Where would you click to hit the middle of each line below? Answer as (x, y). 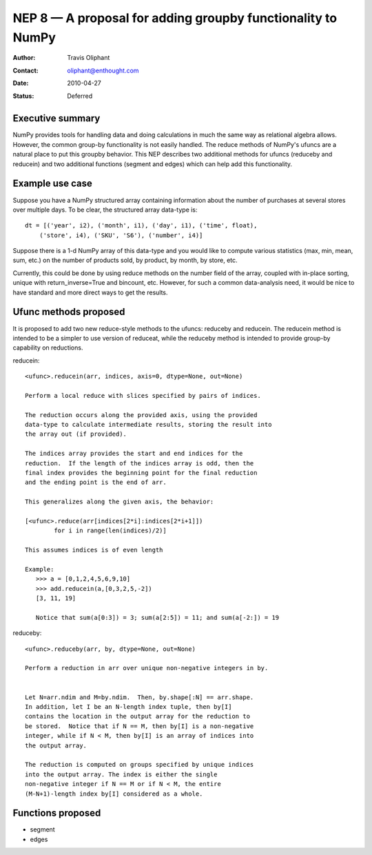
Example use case (53, 184)
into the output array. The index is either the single (121, 774)
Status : (23, 96)
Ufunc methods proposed (69, 312)
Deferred (80, 96)
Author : (24, 58)
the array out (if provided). (76, 434)
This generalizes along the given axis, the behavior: (120, 502)
